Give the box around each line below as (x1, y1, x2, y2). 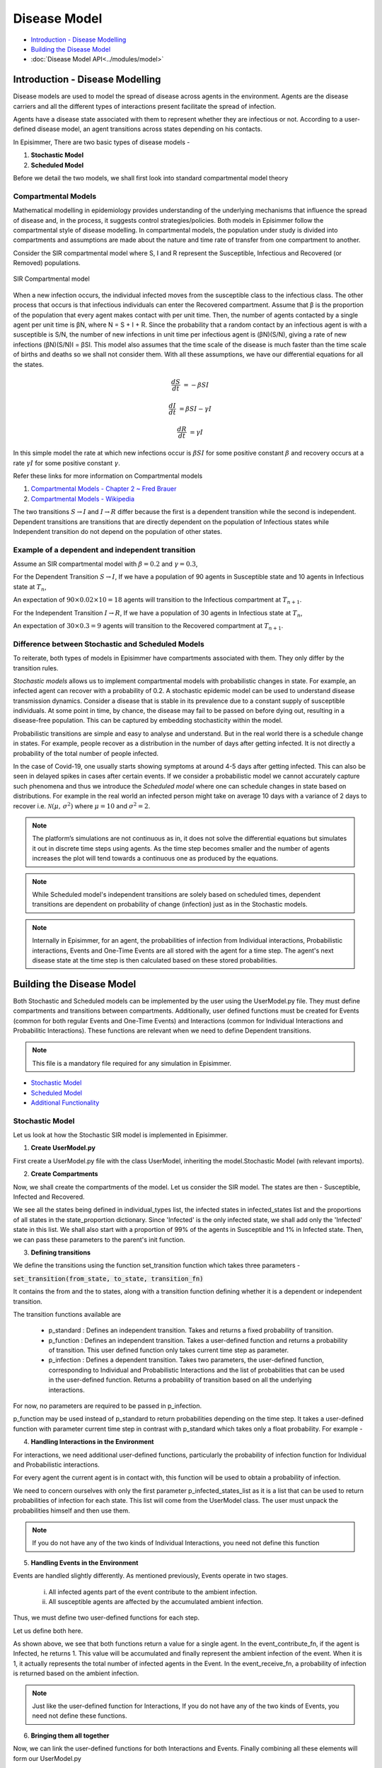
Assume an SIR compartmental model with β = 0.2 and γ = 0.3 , (13, 559, 198, 569)
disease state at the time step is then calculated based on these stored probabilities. (32, 955, 278, 965)
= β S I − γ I (179, 405, 212, 413)
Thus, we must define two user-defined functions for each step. (13, 1613, 199, 1622)
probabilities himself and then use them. (13, 1506, 130, 1515)
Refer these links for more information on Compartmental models (13, 471, 203, 480)
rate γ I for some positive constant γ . (13, 458, 120, 467)
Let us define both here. (13, 1627, 83, 1635)
